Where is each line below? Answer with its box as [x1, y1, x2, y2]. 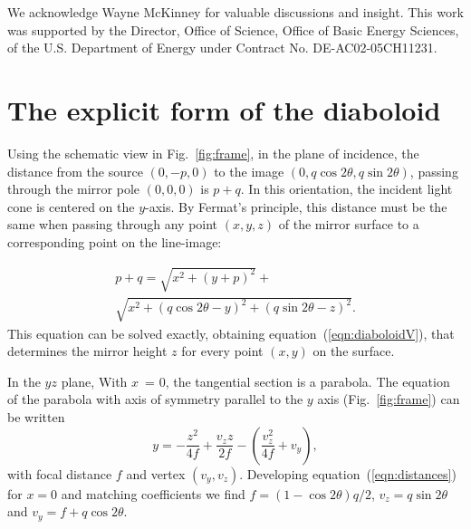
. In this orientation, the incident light [240, 179, 453, 198]
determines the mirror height [7, 341, 168, 361]
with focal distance [7, 464, 112, 483]
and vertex [126, 464, 186, 483]
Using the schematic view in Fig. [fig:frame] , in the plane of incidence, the [7, 143, 419, 162]
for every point [181, 341, 264, 361]
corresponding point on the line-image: [7, 232, 222, 251]
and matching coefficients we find [61, 484, 245, 503]
